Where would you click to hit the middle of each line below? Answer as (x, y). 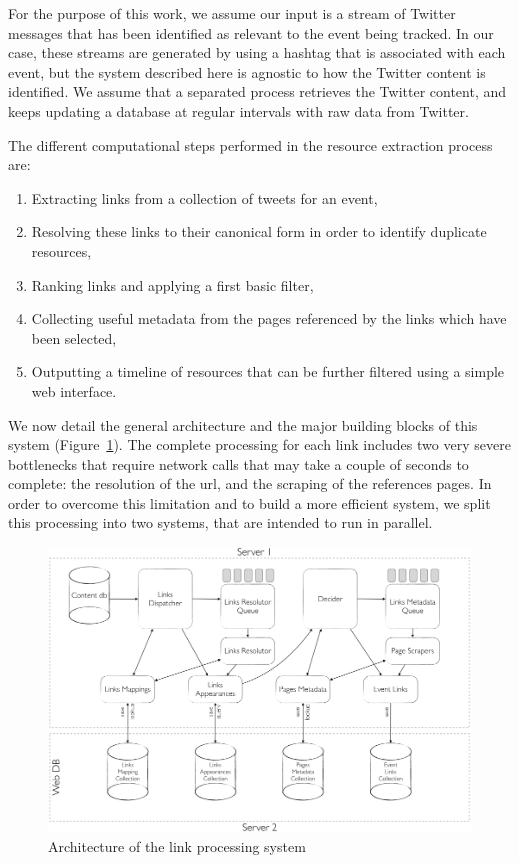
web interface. (74, 390)
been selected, (74, 337)
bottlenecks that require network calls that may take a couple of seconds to (238, 463)
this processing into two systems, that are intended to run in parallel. (220, 522)
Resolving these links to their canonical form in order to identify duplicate (259, 231)
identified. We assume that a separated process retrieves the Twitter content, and (257, 91)
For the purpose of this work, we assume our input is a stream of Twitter (232, 13)
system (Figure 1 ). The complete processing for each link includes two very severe (259, 444)
